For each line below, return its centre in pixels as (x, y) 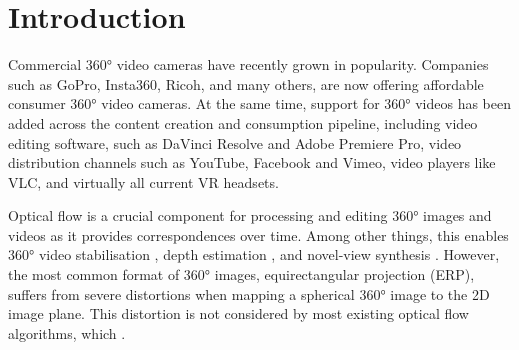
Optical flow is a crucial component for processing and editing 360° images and (250, 215)
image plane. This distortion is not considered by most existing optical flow (238, 313)
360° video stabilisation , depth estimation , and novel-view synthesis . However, (254, 254)
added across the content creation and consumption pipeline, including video (243, 122)
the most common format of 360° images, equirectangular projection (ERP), (241, 274)
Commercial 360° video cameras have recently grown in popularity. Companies (248, 64)
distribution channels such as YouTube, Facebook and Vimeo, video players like (252, 162)
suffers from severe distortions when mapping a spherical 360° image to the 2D (249, 293)
